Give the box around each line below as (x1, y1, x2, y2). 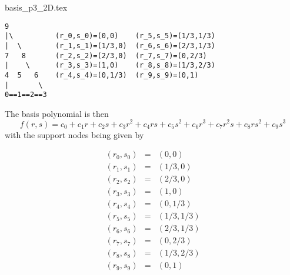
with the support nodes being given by (5, 128, 144, 140)
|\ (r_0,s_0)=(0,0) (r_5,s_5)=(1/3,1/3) (5, 32, 215, 41)
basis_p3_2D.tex (5, 1, 68, 13)
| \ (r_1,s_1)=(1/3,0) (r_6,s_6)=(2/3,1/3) (5, 41, 215, 50)
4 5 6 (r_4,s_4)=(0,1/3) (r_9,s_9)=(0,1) (5, 71, 199, 79)
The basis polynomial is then (5, 107, 109, 119)
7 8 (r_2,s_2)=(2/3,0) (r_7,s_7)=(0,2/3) (5, 51, 207, 60)
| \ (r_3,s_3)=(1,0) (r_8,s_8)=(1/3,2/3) (5, 61, 215, 70)
